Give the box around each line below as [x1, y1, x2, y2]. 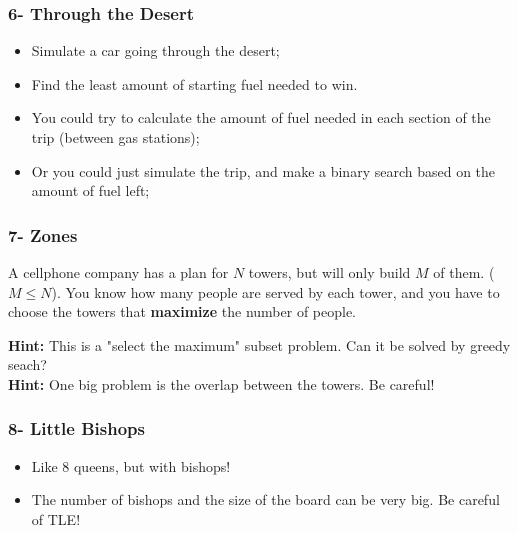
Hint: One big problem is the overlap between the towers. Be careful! [8, 373, 435, 394]
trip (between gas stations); [31, 127, 200, 147]
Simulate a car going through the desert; [31, 40, 280, 61]
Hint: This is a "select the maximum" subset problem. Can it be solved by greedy [8, 334, 511, 355]
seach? [8, 354, 47, 375]
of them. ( [433, 262, 495, 282]
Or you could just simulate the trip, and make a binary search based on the [31, 160, 496, 181]
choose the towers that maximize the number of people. [8, 301, 357, 322]
